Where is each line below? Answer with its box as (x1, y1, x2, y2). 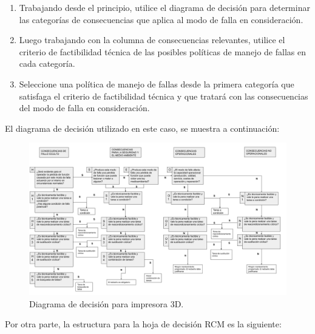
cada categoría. (19, 57, 75, 70)
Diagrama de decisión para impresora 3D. (29, 297, 184, 310)
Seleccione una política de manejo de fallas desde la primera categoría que (19, 77, 294, 90)
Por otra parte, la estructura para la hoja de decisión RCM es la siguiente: (5, 318, 282, 330)
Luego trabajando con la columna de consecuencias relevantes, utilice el (19, 33, 285, 46)
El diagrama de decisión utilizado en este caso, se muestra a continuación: (5, 121, 280, 134)
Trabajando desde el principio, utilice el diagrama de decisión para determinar (19, 1, 310, 13)
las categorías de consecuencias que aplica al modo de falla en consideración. (19, 13, 303, 26)
